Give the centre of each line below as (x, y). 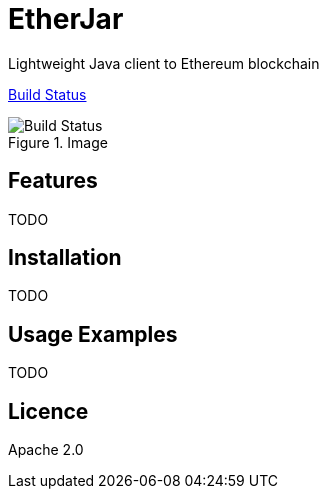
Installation (65, 258)
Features (53, 181)
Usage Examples (93, 334)
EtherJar (66, 19)
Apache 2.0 (46, 450)
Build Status (47, 94)
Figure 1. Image (58, 142)
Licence (48, 411)
